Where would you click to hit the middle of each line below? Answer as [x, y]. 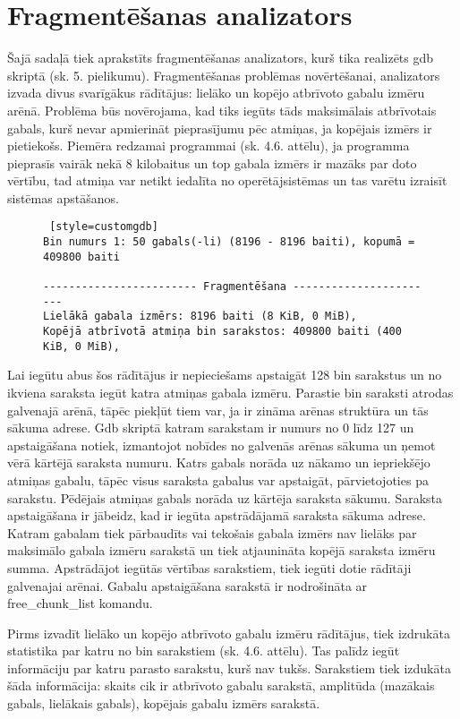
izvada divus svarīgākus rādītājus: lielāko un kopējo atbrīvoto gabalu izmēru [216, 93]
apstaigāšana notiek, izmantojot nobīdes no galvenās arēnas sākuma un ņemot [221, 445]
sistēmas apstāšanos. [63, 197]
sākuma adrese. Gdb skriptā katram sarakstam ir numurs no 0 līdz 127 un [211, 428]
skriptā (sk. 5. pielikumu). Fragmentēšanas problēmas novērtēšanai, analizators [224, 75]
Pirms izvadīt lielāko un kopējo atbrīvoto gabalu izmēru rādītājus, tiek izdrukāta [229, 633]
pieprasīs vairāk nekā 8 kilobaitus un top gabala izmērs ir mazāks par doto [212, 163]
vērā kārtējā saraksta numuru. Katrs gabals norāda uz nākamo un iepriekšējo [219, 462]
